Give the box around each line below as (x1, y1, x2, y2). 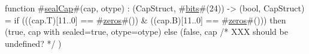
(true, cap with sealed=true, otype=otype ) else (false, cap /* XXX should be (5, 25, 288, 38)
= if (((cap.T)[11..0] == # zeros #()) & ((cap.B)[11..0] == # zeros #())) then (5, 13, 286, 26)
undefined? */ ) (5, 37, 62, 49)
